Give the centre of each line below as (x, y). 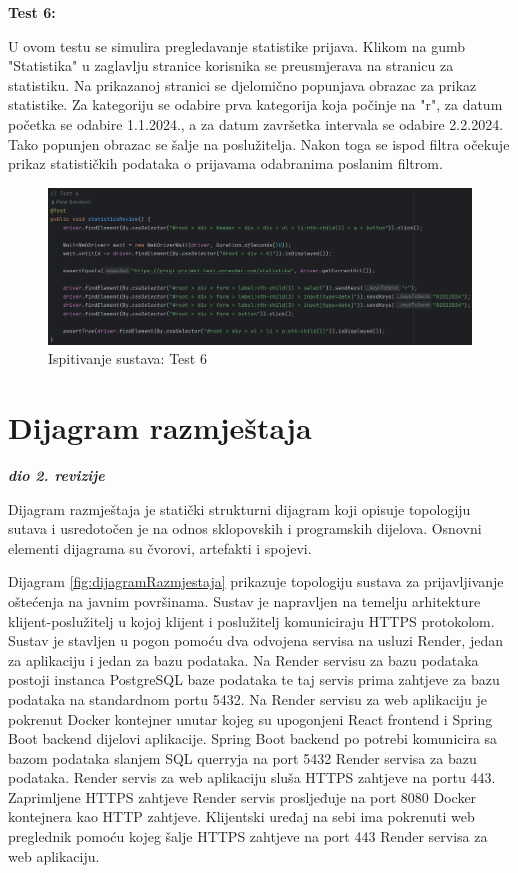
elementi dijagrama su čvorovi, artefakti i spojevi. (160, 547)
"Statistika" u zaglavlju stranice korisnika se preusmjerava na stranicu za (231, 65)
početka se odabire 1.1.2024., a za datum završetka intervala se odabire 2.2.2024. (256, 123)
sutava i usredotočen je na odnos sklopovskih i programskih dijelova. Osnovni (245, 528)
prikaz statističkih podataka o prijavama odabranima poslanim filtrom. (225, 163)
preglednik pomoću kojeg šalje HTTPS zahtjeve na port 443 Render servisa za (248, 836)
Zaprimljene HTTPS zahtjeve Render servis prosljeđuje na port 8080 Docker (242, 796)
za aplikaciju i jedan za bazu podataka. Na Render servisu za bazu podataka (243, 659)
